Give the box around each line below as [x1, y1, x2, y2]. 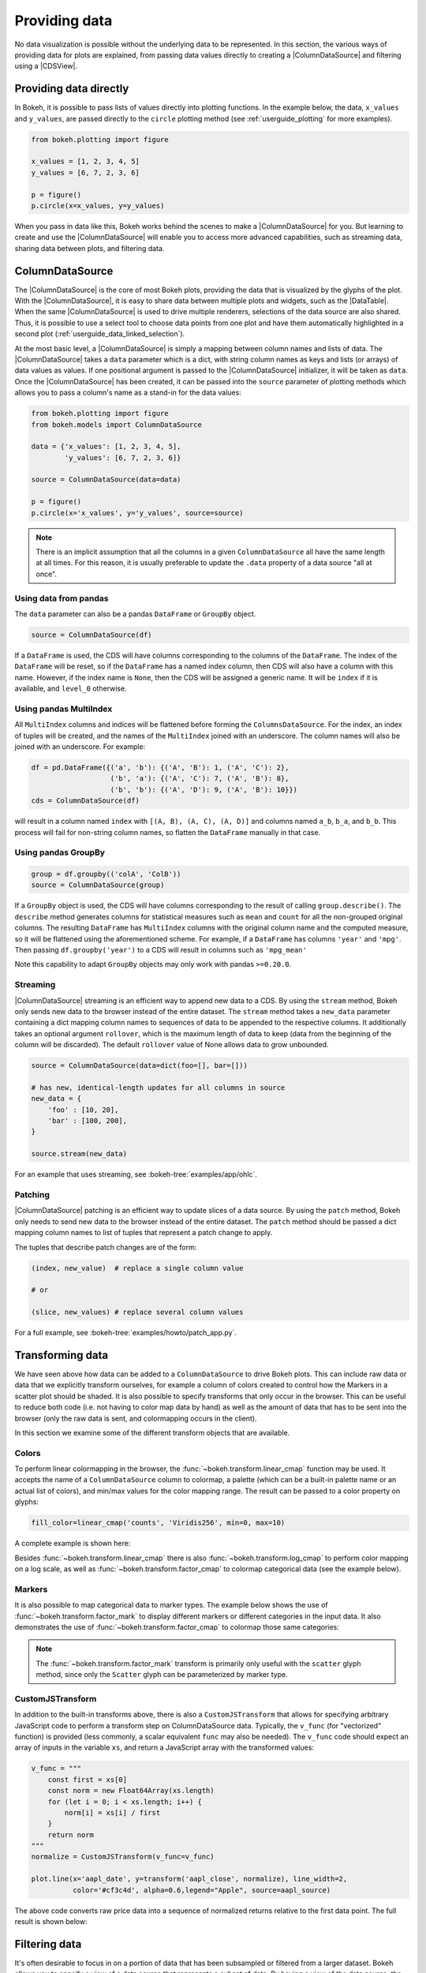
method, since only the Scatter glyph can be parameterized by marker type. [35, 1670, 288, 1679]
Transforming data [14, 1348, 109, 1361]
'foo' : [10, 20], [47, 1105, 119, 1114]
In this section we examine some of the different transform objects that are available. [14, 1428, 290, 1437]
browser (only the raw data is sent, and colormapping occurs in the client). [14, 1413, 257, 1423]
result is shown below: [14, 1917, 88, 1926]
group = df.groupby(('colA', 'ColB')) [31, 870, 181, 879]
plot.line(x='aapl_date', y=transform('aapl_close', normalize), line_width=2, [31, 1874, 348, 1884]
